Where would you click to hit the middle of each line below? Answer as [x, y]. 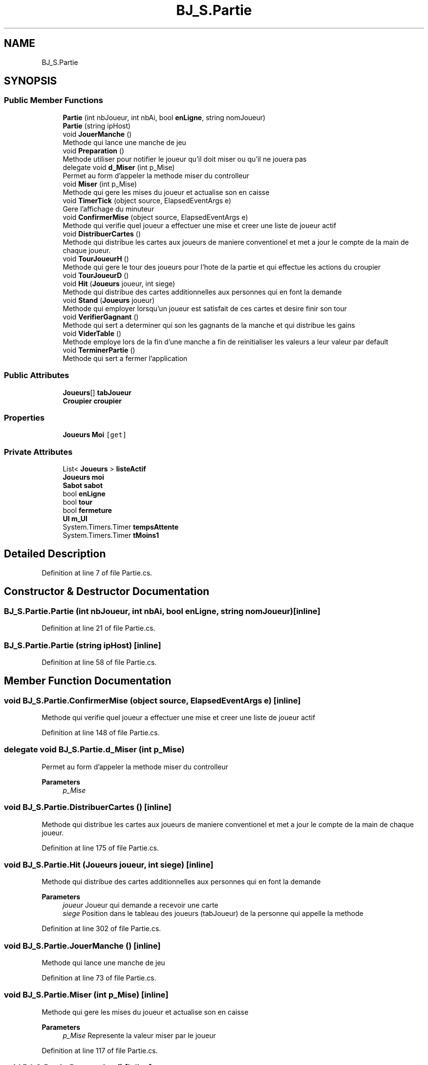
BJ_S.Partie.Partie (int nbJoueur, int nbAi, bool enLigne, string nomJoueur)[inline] [162, 611]
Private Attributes [38, 452]
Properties [24, 417]
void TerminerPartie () [99, 350]
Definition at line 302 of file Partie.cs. [101, 929]
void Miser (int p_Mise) [100, 184]
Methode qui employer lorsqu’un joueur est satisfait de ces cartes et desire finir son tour [205, 308]
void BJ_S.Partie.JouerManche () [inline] [82, 946]
